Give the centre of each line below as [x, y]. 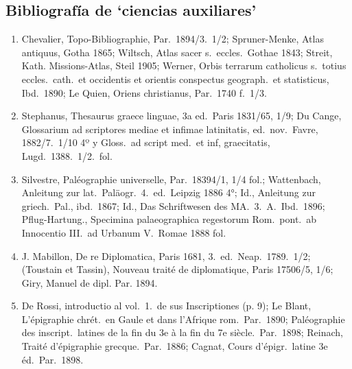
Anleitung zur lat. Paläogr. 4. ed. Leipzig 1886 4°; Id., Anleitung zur [168, 192]
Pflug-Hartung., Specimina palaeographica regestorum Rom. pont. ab [169, 219]
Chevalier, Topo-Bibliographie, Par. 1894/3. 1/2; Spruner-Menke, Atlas [173, 39]
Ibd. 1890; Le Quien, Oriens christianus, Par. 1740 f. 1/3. [144, 92]
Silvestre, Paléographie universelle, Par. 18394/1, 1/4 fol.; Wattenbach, [171, 179]
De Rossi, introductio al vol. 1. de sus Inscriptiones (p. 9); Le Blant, [166, 306]
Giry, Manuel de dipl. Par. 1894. [90, 282]
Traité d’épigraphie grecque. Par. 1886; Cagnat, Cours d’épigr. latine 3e [175, 346]
